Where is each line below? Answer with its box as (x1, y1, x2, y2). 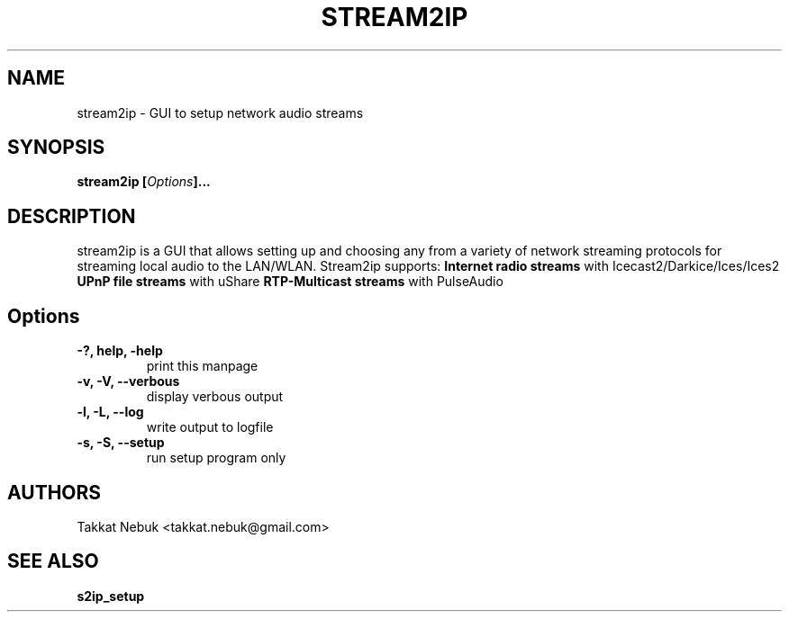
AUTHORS (7, 480, 102, 504)
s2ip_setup (77, 588, 145, 604)
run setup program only (146, 450, 286, 466)
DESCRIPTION (7, 204, 136, 228)
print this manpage (146, 358, 258, 374)
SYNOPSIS (7, 136, 105, 159)
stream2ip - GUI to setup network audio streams (77, 104, 364, 121)
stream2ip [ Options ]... (77, 174, 211, 190)
